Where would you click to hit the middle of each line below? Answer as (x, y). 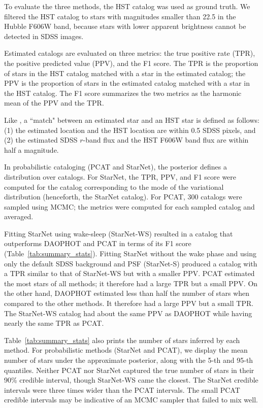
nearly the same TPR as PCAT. (54, 323)
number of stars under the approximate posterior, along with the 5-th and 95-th (129, 360)
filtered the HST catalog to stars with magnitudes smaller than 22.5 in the (120, 16)
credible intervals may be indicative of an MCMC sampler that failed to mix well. (131, 400)
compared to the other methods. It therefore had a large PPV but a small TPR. (129, 303)
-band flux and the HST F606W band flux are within (166, 140)
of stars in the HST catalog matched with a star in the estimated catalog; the (125, 73)
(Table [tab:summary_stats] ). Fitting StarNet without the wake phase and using (130, 253)
